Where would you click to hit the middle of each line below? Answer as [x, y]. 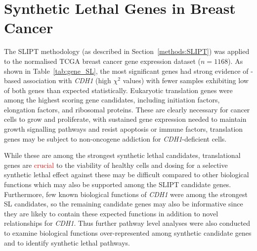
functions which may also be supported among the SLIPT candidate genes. [118, 184]
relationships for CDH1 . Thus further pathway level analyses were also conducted [127, 223]
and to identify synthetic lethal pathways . [67, 242]
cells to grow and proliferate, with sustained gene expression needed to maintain [125, 119]
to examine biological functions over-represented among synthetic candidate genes [128, 233]
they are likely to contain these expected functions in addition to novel [111, 213]
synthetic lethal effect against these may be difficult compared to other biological [127, 175]
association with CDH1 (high [67, 80]
